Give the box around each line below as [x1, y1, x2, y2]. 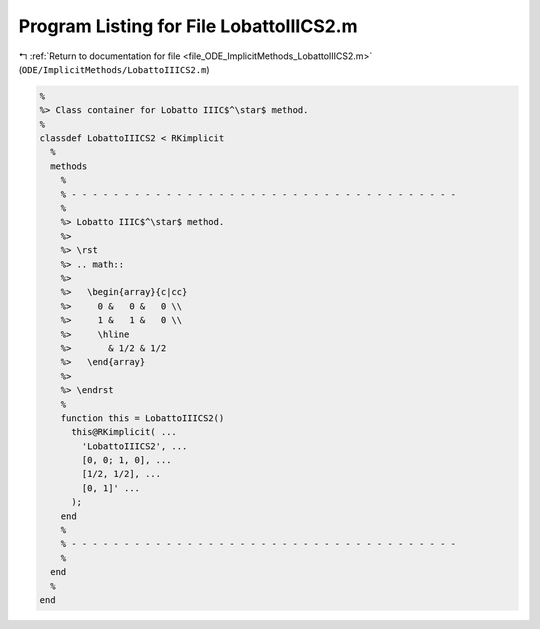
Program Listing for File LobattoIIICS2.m [18, 15, 359, 37]
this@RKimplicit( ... [71, 426, 177, 438]
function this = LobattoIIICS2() [60, 412, 225, 424]
